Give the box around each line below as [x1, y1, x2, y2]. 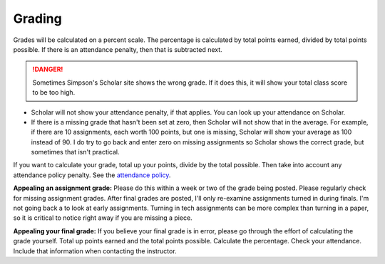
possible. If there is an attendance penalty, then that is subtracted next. [13, 45, 222, 53]
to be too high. [32, 88, 76, 97]
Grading [13, 11, 62, 26]
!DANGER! [32, 65, 63, 74]
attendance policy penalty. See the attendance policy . [13, 171, 171, 179]
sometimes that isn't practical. [31, 148, 120, 157]
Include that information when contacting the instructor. [13, 246, 178, 255]
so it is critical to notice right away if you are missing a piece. [13, 213, 192, 222]
